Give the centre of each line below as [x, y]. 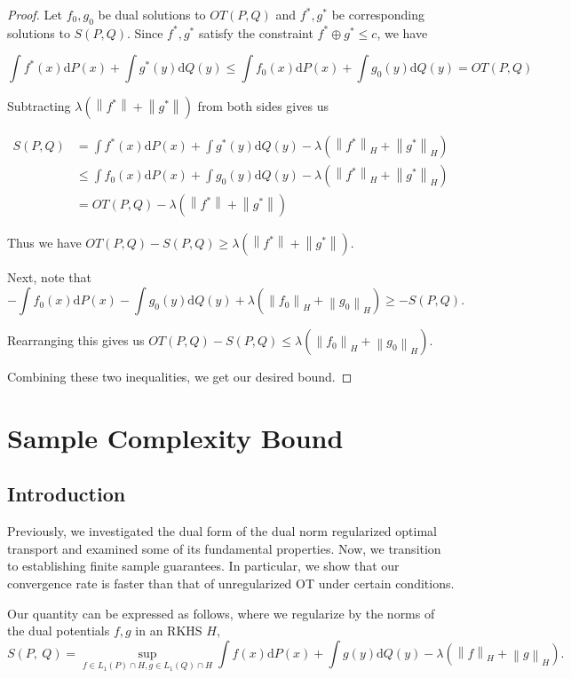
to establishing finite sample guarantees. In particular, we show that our [203, 566]
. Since [145, 32]
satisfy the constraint [256, 32]
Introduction [67, 494]
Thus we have [44, 243]
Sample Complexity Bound [175, 437]
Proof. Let [35, 14]
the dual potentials [59, 631]
